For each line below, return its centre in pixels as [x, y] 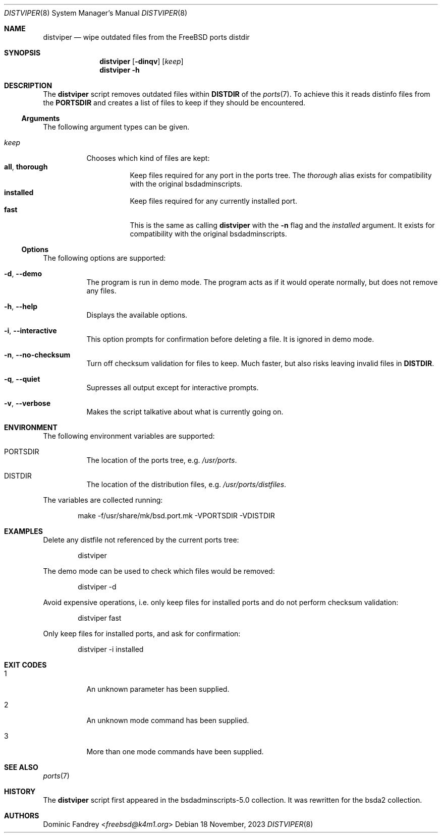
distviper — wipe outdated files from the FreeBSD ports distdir [146, 37]
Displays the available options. [137, 315]
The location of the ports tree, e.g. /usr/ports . [162, 460]
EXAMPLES [23, 531]
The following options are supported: [104, 258]
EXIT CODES [25, 665]
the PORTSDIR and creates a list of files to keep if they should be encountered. [174, 103]
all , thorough [26, 167]
